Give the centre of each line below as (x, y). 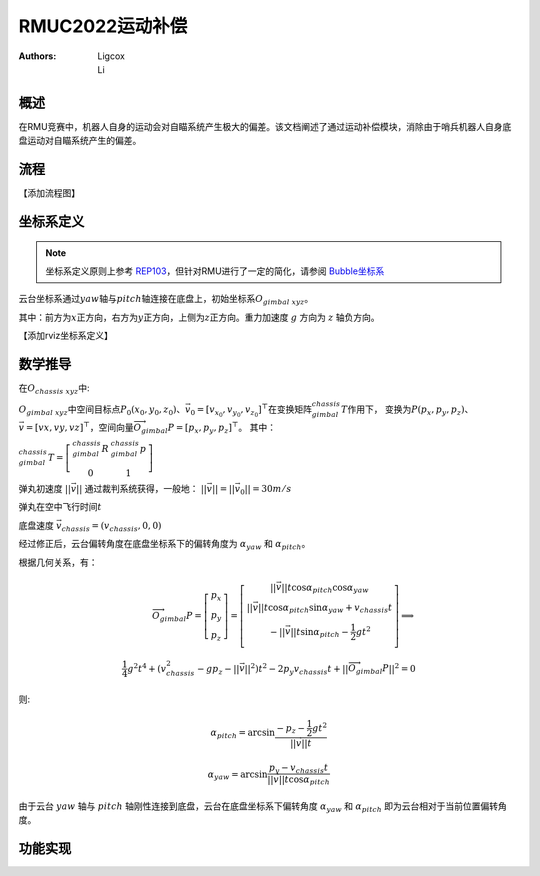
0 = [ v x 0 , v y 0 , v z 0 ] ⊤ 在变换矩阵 (251, 410)
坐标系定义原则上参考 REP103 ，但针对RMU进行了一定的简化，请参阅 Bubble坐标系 (215, 271)
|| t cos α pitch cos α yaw (325, 588)
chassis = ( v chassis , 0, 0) (111, 527)
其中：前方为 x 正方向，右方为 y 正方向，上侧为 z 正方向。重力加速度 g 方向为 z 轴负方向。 (199, 317)
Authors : (37, 56)
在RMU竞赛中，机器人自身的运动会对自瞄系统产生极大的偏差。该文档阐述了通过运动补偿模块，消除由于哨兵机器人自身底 (265, 126)
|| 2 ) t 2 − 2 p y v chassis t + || (296, 669)
